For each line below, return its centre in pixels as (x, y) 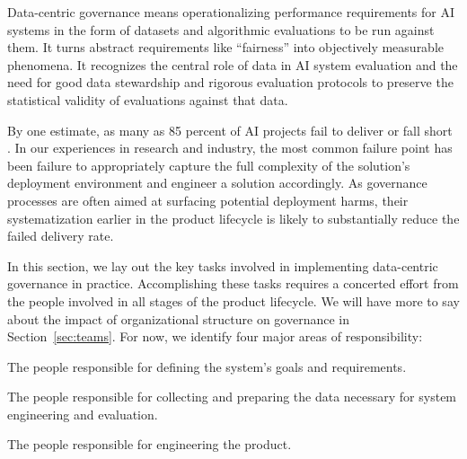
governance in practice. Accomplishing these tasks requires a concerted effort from (233, 283)
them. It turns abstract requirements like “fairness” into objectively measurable (226, 47)
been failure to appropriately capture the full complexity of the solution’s (209, 165)
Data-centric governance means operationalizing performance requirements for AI (231, 12)
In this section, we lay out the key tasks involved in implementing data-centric (223, 265)
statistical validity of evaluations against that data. (148, 99)
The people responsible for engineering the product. (150, 444)
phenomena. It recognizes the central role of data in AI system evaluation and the (233, 64)
